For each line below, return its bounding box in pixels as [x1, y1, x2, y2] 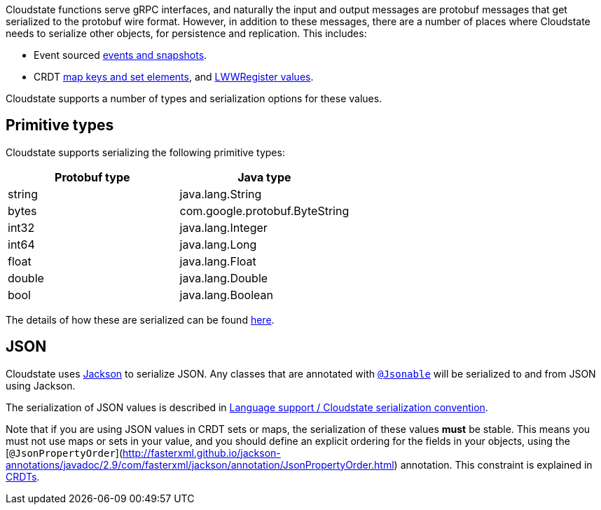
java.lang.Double [179, 270, 268, 285]
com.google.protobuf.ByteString [179, 203, 350, 218]
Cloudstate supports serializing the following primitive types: [6, 146, 285, 158]
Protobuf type [55, 170, 130, 184]
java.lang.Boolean [179, 287, 273, 302]
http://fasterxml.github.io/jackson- [123, 446, 281, 459]
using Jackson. [6, 379, 76, 392]
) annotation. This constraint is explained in [394, 458, 593, 471]
